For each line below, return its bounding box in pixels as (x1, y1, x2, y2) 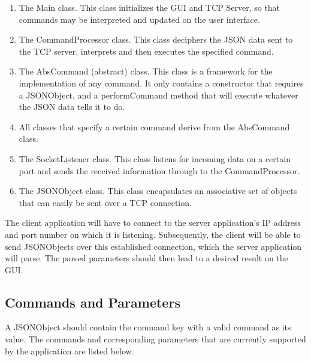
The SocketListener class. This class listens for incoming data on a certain (19, 152, 291, 165)
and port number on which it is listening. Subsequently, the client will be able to (5, 228, 301, 240)
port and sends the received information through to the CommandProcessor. (19, 164, 300, 177)
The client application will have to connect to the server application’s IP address (5, 216, 301, 229)
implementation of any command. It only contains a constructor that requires (19, 76, 304, 89)
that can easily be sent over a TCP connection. (19, 196, 192, 208)
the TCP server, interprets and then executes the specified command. (19, 44, 274, 57)
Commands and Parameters (5, 293, 180, 311)
